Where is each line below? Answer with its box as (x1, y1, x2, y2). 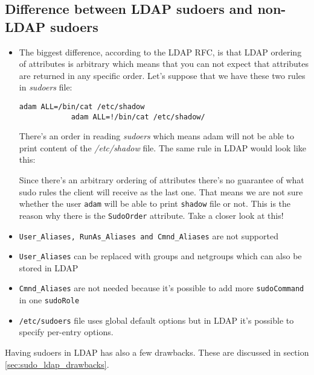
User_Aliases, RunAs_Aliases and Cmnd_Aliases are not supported (19, 229, 278, 242)
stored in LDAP (19, 261, 78, 274)
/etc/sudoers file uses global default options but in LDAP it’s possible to (19, 314, 294, 326)
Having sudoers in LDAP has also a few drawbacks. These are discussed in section (5, 346, 309, 359)
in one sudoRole (19, 294, 80, 306)
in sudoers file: (19, 81, 72, 93)
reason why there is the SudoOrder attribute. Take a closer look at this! (19, 209, 284, 221)
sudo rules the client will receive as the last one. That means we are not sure (19, 185, 303, 198)
